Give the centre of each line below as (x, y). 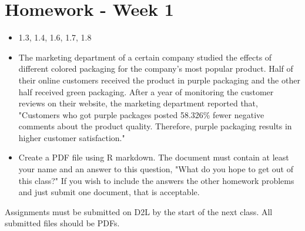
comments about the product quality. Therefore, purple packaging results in (155, 126)
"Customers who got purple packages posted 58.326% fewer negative (141, 114)
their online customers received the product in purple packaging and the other (159, 80)
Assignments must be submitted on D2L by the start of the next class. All (139, 211)
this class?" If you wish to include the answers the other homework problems (156, 180)
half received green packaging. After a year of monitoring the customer (146, 91)
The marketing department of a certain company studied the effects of (145, 57)
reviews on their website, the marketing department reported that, (138, 103)
